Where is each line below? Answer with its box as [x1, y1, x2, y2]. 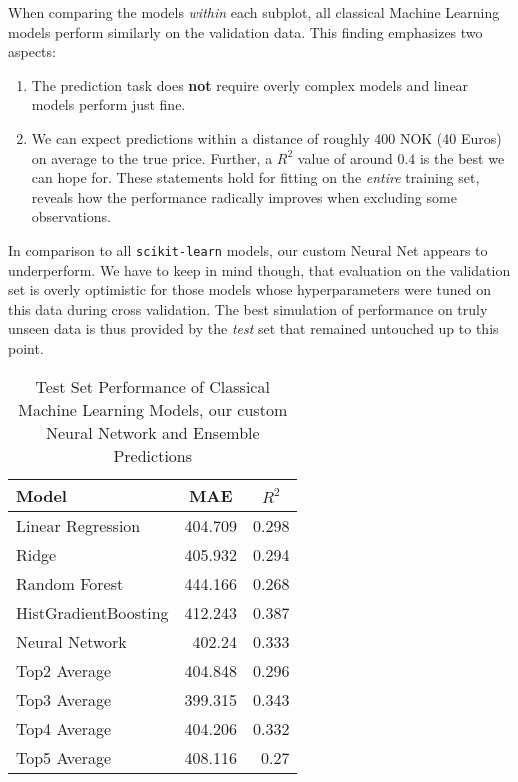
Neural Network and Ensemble [45, 420, 260, 444]
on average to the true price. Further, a [31, 147, 273, 168]
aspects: [8, 41, 56, 62]
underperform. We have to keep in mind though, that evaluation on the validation [8, 259, 511, 280]
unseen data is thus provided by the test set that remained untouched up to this [8, 318, 499, 339]
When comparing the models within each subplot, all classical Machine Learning [8, 2, 500, 22]
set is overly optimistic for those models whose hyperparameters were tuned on [8, 279, 491, 300]
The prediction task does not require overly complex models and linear [31, 74, 469, 95]
